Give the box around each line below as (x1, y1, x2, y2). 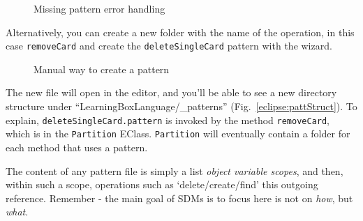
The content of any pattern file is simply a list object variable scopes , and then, (6, 163, 343, 178)
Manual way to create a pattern (34, 61, 170, 76)
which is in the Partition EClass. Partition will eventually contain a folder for (6, 126, 350, 141)
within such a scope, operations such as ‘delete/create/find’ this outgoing (6, 177, 318, 192)
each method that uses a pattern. (6, 139, 148, 154)
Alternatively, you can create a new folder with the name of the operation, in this (6, 24, 355, 39)
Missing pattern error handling (34, 1, 165, 15)
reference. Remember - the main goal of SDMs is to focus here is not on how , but (6, 190, 353, 205)
